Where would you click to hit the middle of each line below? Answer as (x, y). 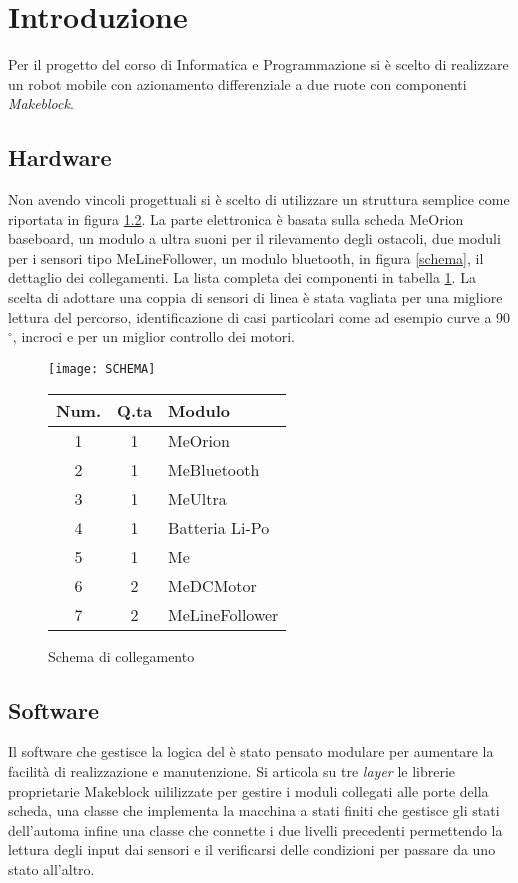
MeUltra (197, 498)
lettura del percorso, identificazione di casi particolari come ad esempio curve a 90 (259, 316)
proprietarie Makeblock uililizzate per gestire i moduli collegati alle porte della (248, 790)
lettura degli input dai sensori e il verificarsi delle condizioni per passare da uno (252, 849)
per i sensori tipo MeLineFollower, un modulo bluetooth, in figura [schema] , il (246, 257)
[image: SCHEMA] (102, 368)
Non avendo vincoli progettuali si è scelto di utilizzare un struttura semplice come (259, 199)
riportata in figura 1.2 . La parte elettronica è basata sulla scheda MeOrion (236, 218)
